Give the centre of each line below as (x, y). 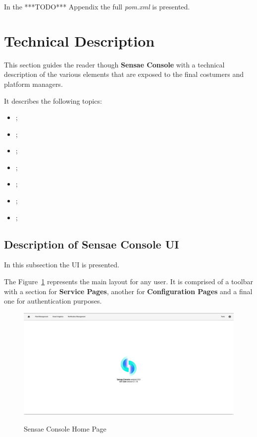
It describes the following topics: (53, 100)
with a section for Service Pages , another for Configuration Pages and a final (128, 291)
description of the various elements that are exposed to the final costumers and (124, 74)
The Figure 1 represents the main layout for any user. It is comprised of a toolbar (128, 281)
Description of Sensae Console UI (92, 244)
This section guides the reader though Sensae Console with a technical (114, 64)
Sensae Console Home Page (65, 428)
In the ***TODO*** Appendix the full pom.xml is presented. (97, 6)
